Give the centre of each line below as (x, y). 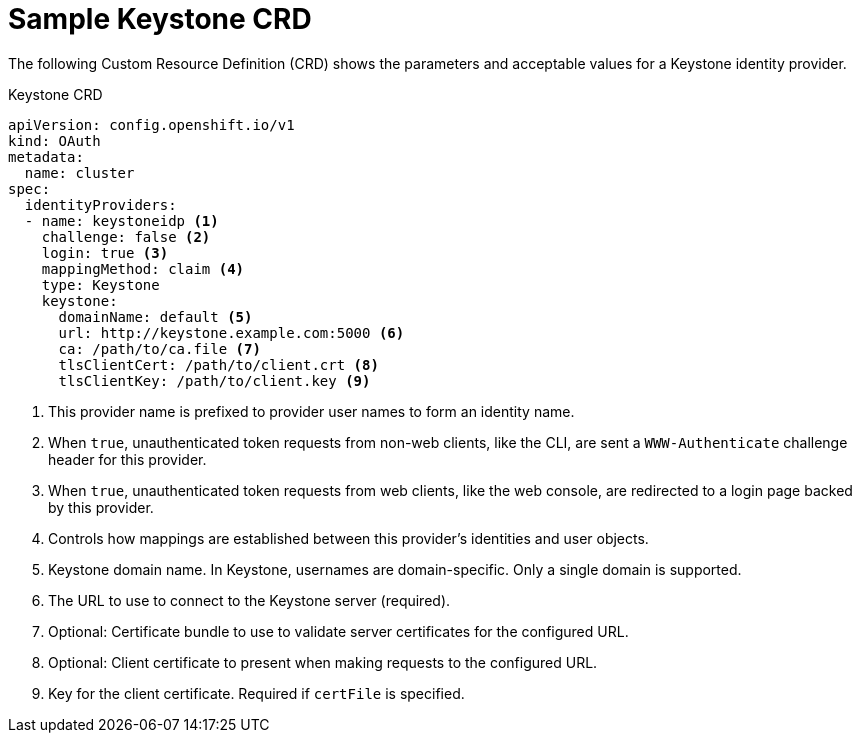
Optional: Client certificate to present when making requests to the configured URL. (323, 662)
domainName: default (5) (155, 316)
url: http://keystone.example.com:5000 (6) (231, 332)
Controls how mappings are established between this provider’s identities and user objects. (348, 538)
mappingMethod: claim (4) (143, 268)
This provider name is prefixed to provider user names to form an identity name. (311, 411)
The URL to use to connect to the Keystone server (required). (249, 600)
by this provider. (101, 507)
